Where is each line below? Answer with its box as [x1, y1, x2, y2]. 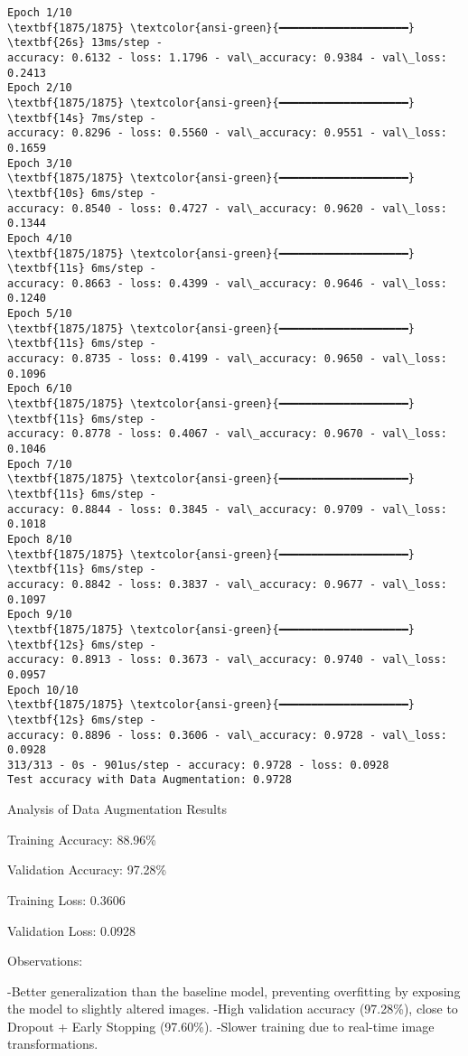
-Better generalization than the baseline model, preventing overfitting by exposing [7, 981, 461, 1000]
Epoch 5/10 [7, 307, 72, 321]
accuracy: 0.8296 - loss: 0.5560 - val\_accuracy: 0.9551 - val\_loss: [7, 126, 447, 140]
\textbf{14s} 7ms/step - [7, 111, 156, 125]
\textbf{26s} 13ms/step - [7, 36, 163, 50]
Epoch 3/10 [7, 156, 72, 170]
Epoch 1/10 [7, 6, 72, 19]
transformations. [7, 1034, 98, 1053]
